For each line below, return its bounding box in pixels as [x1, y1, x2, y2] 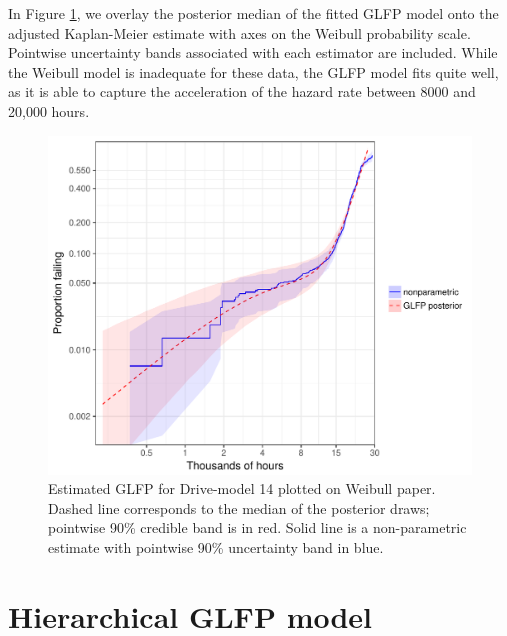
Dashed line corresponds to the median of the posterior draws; [48, 497, 430, 518]
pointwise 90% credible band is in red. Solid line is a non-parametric [48, 517, 467, 538]
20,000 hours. [8, 100, 90, 121]
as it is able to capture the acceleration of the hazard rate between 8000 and [8, 81, 476, 102]
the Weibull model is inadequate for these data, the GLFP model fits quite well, [8, 61, 499, 82]
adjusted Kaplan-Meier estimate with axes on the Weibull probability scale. [8, 22, 471, 43]
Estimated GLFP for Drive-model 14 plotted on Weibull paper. [48, 478, 436, 499]
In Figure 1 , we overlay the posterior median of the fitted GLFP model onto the [8, 3, 499, 23]
